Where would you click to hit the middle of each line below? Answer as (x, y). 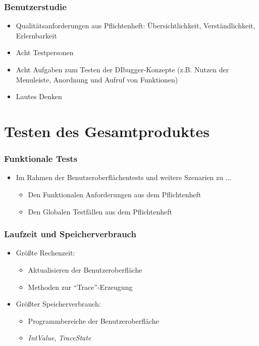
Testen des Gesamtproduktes (107, 131)
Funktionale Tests (41, 159)
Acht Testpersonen (45, 52)
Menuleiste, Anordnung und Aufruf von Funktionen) (97, 79)
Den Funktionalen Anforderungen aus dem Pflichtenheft (115, 194)
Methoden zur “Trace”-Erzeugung (80, 287)
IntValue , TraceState (60, 338)
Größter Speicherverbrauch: (58, 304)
